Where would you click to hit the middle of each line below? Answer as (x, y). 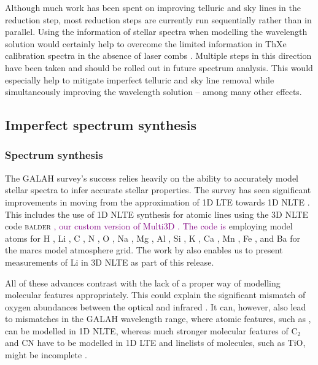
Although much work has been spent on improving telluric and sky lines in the (153, 7)
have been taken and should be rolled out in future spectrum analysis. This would (159, 67)
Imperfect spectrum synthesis (101, 125)
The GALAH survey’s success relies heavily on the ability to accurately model (152, 178)
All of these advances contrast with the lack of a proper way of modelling (143, 282)
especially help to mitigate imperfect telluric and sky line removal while (140, 79)
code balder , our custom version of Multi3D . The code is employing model (149, 226)
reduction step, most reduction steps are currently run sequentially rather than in (158, 19)
